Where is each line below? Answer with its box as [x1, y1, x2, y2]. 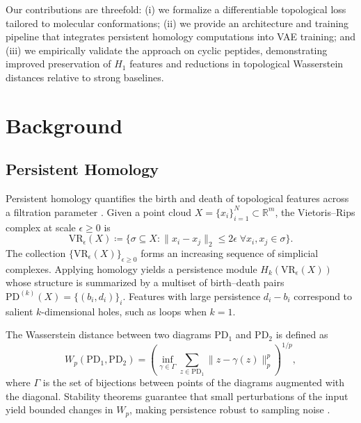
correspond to [294, 288, 353, 303]
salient [6, 304, 33, 318]
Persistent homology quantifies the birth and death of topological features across [6, 191, 349, 206]
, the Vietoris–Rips [275, 204, 355, 219]
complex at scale [6, 219, 76, 234]
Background [6, 110, 123, 139]
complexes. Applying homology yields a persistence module [6, 261, 257, 276]
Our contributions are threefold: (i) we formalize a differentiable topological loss [6, 2, 346, 16]
